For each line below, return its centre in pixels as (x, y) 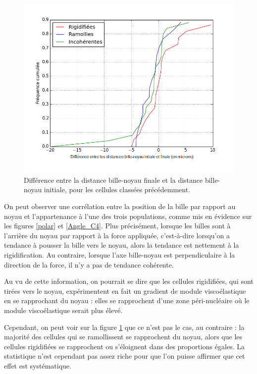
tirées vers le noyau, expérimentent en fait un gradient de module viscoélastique (125, 291)
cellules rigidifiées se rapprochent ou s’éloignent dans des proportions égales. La (124, 346)
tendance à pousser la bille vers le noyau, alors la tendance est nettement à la (122, 245)
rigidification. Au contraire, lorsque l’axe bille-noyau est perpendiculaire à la (120, 255)
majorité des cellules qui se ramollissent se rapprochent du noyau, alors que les (123, 337)
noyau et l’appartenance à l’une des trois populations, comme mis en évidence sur (128, 216)
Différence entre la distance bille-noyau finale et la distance (113, 180)
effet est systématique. (38, 365)
